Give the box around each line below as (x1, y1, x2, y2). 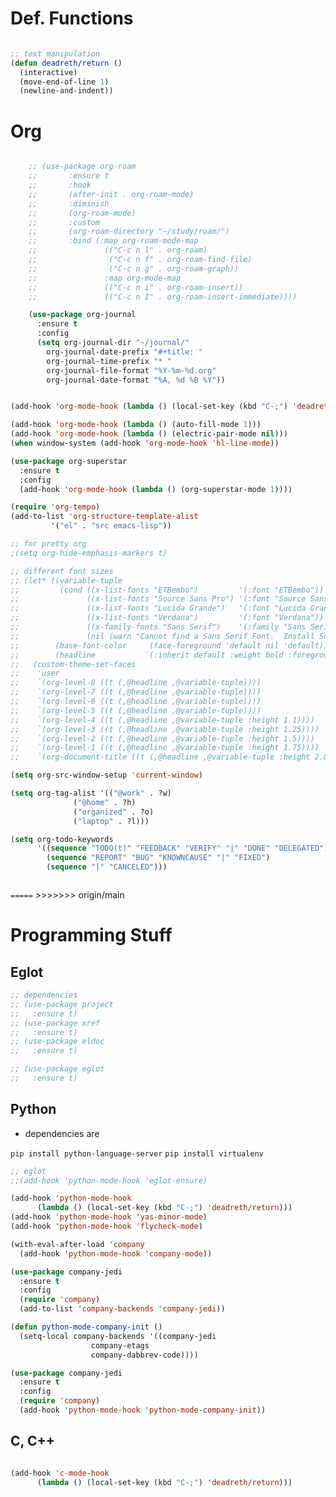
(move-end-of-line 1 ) (19, 77, 110, 87)
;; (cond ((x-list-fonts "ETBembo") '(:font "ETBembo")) (10, 585, 325, 595)
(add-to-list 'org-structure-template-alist (10, 512, 199, 522)
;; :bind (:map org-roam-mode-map (28, 236, 199, 246)
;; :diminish (28, 198, 110, 209)
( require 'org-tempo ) (10, 502, 101, 512)
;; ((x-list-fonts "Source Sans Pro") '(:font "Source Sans (10, 594, 329, 604)
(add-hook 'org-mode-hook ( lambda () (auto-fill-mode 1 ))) (10, 420, 262, 430)
